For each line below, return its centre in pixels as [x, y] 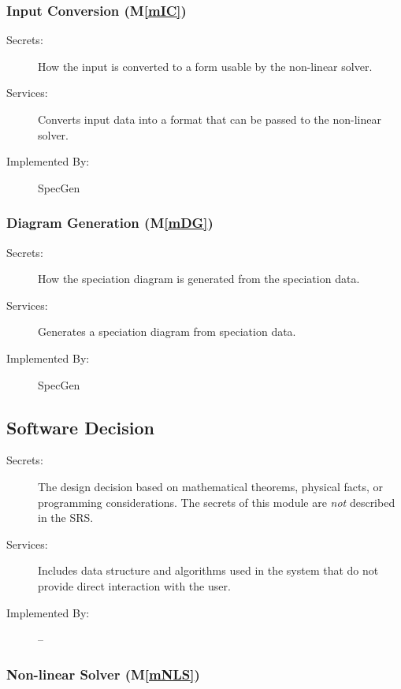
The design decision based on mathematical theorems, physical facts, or [211, 486]
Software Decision [80, 427]
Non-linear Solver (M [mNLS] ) [103, 674]
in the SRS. [66, 518]
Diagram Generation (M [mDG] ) [110, 223]
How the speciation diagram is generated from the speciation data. [199, 279]
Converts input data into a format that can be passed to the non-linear [210, 119]
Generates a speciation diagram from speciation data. [167, 331]
